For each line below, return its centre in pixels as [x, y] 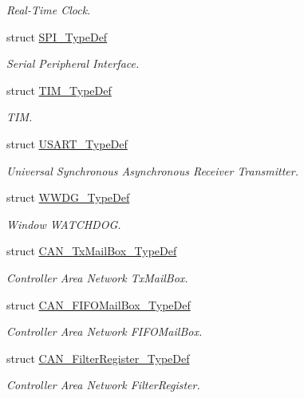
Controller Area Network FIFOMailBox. [105, 331]
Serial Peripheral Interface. [73, 63]
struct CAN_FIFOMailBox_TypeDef [99, 304]
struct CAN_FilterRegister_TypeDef [98, 358]
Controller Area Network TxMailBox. [97, 277]
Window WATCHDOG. [64, 224]
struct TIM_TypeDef [59, 90]
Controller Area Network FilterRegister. [103, 385]
